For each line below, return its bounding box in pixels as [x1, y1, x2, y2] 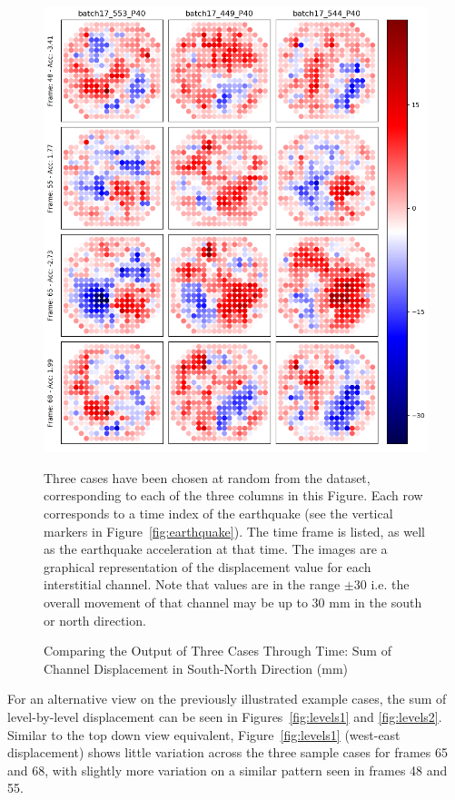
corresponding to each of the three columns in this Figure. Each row [44, 486, 423, 505]
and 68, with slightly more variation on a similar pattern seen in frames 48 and [7, 760, 448, 779]
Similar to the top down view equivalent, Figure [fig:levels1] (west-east [7, 725, 401, 744]
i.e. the [371, 575, 410, 594]
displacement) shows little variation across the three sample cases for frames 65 [7, 743, 448, 762]
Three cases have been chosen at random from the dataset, [44, 468, 371, 487]
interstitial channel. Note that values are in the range [44, 575, 341, 594]
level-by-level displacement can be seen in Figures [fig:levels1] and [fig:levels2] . [7, 706, 442, 726]
